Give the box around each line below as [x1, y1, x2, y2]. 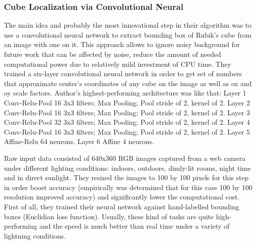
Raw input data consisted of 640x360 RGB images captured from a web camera [4, 152, 246, 163]
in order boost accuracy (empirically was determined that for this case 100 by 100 [4, 182, 253, 192]
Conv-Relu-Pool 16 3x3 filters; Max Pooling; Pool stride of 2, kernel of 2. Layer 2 [4, 97, 250, 107]
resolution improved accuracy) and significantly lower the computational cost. [4, 192, 240, 202]
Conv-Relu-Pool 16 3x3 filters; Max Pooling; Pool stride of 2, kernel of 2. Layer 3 [4, 107, 250, 117]
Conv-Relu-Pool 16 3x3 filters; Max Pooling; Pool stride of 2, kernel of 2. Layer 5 [4, 126, 250, 137]
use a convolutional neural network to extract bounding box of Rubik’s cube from [4, 29, 252, 40]
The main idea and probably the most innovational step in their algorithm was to [4, 20, 252, 30]
